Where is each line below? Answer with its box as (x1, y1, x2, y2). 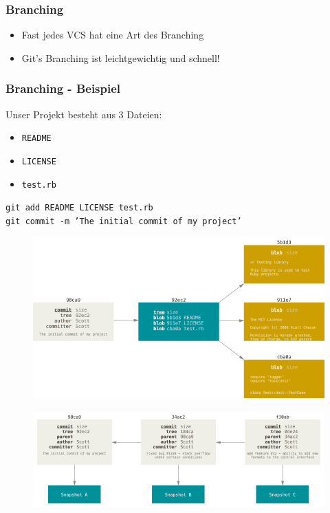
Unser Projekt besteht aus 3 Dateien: (5, 107, 162, 121)
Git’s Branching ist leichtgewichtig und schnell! (21, 50, 220, 65)
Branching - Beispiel (5, 80, 121, 97)
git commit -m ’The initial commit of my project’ (5, 216, 242, 226)
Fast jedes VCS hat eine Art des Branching (21, 28, 204, 42)
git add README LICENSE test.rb (5, 203, 153, 213)
